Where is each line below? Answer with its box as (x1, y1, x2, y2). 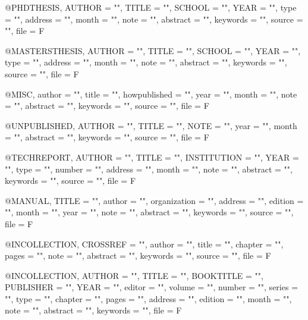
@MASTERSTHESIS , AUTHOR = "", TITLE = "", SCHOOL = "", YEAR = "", (5, 44, 301, 57)
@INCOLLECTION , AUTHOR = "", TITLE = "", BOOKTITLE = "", (5, 269, 263, 281)
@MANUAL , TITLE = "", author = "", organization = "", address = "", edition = (5, 194, 304, 206)
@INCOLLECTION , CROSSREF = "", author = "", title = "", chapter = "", (5, 237, 284, 250)
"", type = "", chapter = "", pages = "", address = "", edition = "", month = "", (5, 292, 292, 305)
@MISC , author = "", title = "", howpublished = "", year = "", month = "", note (5, 87, 297, 100)
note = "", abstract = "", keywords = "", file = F (5, 304, 182, 316)
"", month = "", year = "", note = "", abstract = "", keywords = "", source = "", (5, 206, 294, 218)
